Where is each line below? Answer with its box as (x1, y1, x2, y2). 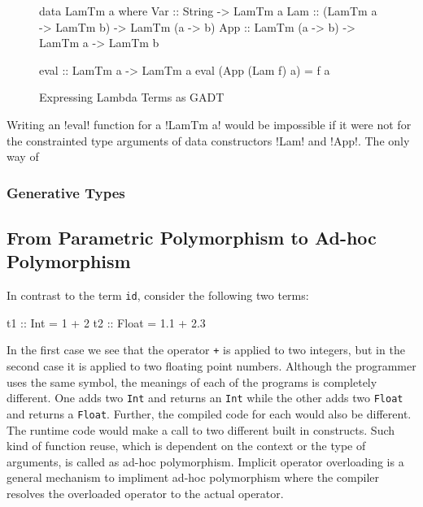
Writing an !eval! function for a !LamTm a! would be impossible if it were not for (7, 115, 412, 132)
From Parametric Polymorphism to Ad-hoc (7, 224, 377, 249)
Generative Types (7, 182, 125, 202)
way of (7, 148, 39, 165)
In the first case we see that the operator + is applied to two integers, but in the (7, 341, 405, 358)
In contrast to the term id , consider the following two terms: (7, 287, 309, 304)
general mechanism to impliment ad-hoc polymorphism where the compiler (7, 469, 380, 486)
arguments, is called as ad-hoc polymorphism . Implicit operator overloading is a (7, 453, 404, 470)
